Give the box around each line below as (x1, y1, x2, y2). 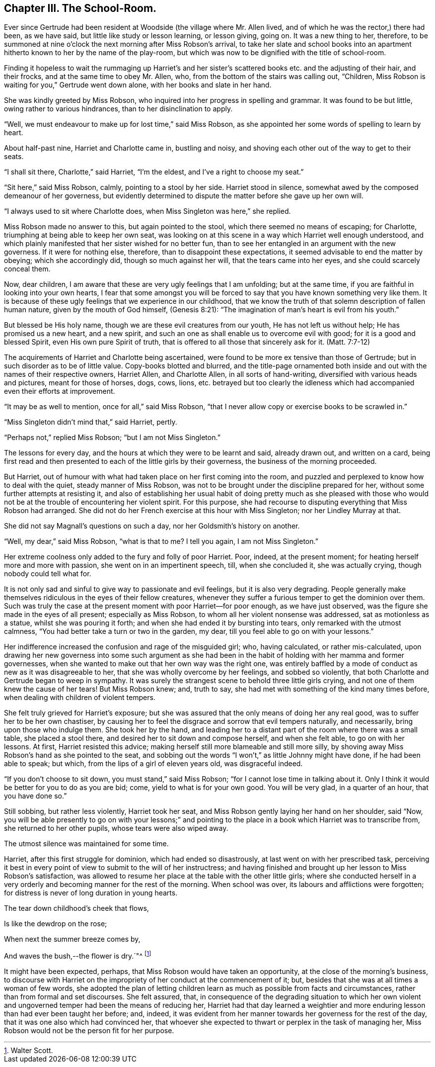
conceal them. (4, 265, 51, 273)
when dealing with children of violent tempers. (4, 693, 155, 702)
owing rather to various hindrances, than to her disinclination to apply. (4, 104, 233, 113)
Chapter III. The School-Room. (4, 2, 157, 14)
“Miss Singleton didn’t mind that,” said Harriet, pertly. (4, 418, 177, 427)
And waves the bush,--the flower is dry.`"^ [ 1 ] (4, 950, 151, 961)
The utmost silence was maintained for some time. (4, 839, 169, 848)
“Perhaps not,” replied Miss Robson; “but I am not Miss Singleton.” (4, 433, 220, 442)
